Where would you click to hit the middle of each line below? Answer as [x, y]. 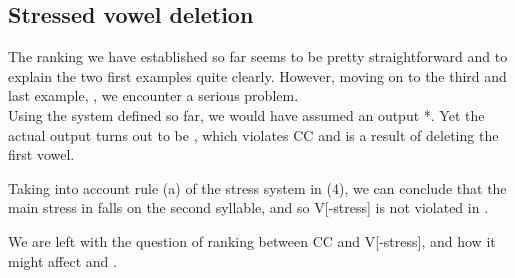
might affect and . [62, 260]
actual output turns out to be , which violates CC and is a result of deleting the [253, 134]
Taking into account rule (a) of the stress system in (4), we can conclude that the [257, 187]
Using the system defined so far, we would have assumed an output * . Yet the [246, 114]
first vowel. [41, 154]
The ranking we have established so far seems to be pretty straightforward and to [258, 56]
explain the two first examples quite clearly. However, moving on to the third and [257, 75]
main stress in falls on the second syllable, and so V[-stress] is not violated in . [248, 207]
